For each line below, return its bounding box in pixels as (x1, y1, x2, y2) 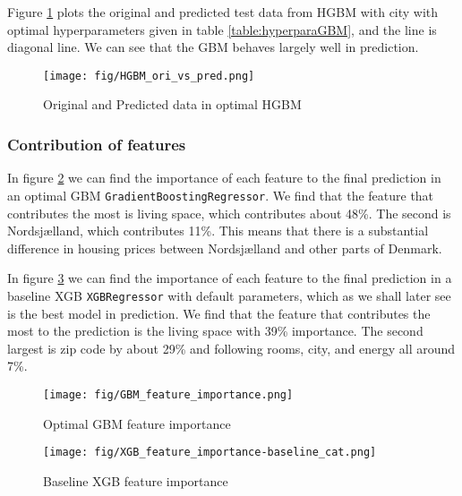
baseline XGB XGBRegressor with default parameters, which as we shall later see (7, 286, 451, 304)
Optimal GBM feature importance (43, 414, 231, 432)
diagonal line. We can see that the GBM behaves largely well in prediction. (7, 38, 419, 56)
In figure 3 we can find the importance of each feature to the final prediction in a (7, 269, 452, 287)
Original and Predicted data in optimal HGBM (43, 95, 302, 114)
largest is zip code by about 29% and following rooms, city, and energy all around (7, 338, 456, 357)
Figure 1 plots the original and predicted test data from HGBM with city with (7, 3, 439, 21)
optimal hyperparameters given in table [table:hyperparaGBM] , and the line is (7, 20, 437, 38)
